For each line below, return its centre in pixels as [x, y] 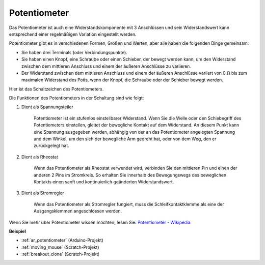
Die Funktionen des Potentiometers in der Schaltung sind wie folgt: [77, 98]
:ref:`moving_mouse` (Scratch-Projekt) [60, 247]
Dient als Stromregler [43, 193]
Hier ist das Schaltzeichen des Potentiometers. [56, 89]
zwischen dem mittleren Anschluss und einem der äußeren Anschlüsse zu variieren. [106, 66]
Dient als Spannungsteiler [47, 107]
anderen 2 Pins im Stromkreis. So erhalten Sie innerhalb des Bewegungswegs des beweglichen [130, 175]
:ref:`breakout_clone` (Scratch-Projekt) [61, 254]
